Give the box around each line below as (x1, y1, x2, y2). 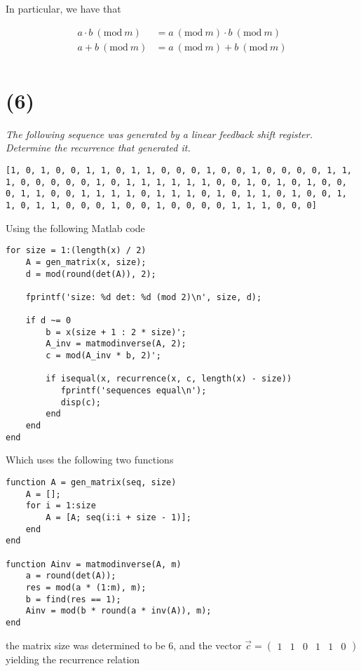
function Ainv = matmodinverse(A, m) (6, 559, 182, 569)
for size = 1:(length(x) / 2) (6, 245, 147, 256)
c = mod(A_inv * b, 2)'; (46, 351, 161, 361)
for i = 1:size (25, 501, 96, 511)
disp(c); (60, 397, 102, 407)
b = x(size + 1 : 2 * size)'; (46, 327, 186, 337)
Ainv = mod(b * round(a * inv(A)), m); (25, 606, 212, 616)
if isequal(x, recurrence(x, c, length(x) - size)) (46, 374, 292, 384)
